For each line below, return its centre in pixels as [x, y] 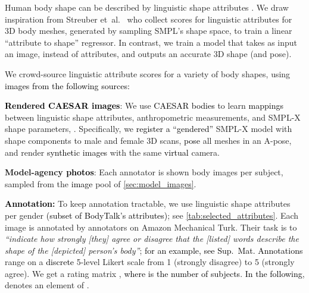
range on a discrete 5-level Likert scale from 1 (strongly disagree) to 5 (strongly [150, 262]
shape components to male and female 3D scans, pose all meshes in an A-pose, [148, 140]
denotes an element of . [47, 285]
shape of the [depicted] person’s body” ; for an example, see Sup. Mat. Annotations [154, 250]
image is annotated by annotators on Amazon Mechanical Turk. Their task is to [151, 227]
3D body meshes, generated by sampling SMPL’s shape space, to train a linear [149, 31]
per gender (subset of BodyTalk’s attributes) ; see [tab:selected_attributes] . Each [152, 215]
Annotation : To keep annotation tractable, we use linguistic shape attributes [148, 204]
